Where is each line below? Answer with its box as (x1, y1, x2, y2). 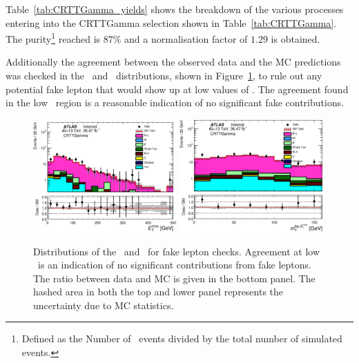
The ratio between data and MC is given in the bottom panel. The (33, 271, 316, 285)
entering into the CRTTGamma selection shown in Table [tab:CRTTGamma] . (6, 15, 337, 30)
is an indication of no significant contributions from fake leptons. (37, 257, 311, 272)
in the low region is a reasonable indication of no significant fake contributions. (6, 95, 345, 110)
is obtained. (271, 31, 320, 46)
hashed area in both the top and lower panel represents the (33, 284, 284, 299)
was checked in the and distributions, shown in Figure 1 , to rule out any (6, 68, 322, 83)
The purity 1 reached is (6, 30, 101, 46)
